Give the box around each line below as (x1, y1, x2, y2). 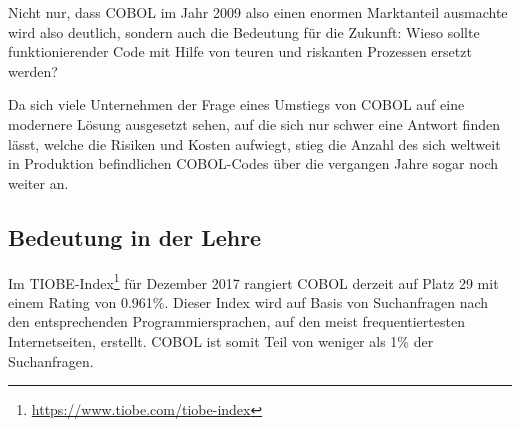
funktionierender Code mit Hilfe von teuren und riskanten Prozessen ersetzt (8, 41, 472, 62)
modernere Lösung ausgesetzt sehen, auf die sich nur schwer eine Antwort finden (8, 113, 500, 134)
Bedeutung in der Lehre (8, 221, 262, 252)
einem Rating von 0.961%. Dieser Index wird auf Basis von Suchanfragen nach (8, 291, 489, 312)
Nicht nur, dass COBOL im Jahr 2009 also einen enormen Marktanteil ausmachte (8, 2, 508, 22)
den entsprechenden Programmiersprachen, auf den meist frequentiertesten (8, 311, 465, 332)
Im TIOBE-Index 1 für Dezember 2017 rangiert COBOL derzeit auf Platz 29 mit (8, 269, 499, 293)
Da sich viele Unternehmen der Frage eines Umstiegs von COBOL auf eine (8, 94, 465, 115)
